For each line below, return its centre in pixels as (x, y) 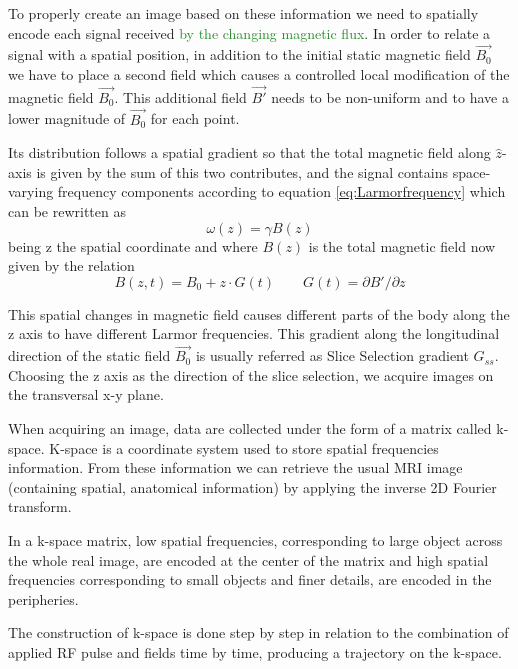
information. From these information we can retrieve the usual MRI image (235, 467)
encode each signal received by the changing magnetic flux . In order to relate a (249, 32)
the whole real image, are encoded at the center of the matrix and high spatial (248, 559)
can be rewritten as (67, 211)
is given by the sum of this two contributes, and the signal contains (242, 171)
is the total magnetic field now (402, 245)
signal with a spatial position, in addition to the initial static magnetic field (239, 54)
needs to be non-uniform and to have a (390, 96)
